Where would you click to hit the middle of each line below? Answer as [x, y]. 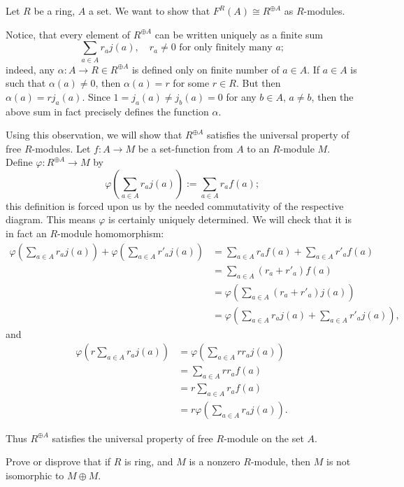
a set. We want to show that [149, 10]
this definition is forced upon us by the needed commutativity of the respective [175, 205]
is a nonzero [215, 461]
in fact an [26, 233]
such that [26, 83]
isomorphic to [35, 475]
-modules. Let [61, 148]
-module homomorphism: [111, 233]
